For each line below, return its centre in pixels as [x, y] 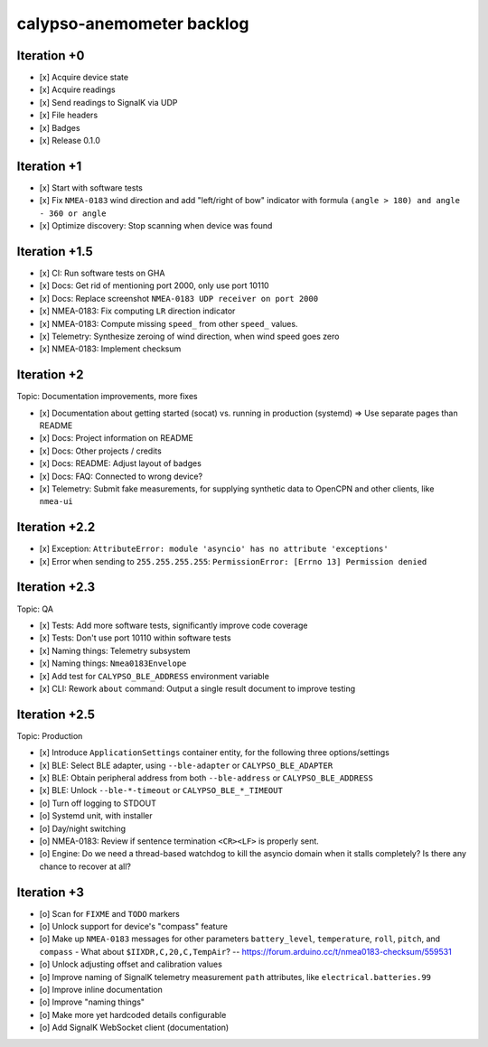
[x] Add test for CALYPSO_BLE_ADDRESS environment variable [155, 676]
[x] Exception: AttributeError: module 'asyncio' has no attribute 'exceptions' [214, 549]
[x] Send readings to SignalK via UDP [108, 102]
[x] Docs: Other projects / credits [100, 451]
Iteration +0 [51, 56]
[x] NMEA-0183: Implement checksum [110, 349]
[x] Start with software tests [91, 187]
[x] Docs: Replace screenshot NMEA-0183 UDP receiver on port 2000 [179, 298]
